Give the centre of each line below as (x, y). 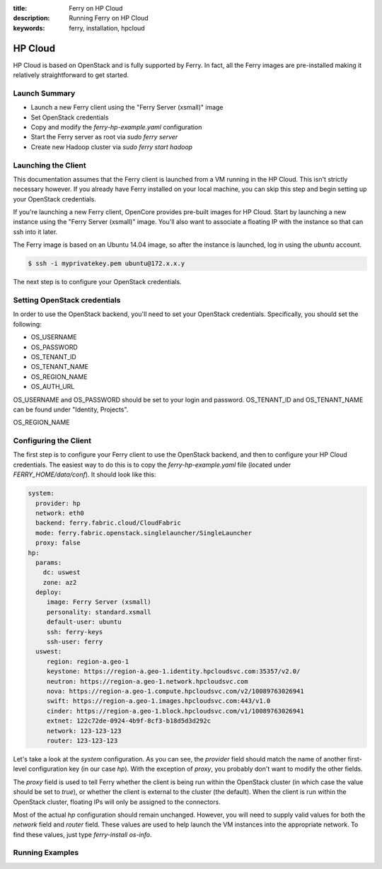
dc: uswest (62, 572)
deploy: (49, 593)
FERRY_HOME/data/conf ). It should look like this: (85, 474)
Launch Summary (44, 93)
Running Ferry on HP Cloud (109, 18)
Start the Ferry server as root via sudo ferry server (104, 137)
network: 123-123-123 (84, 731)
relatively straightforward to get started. (71, 75)
